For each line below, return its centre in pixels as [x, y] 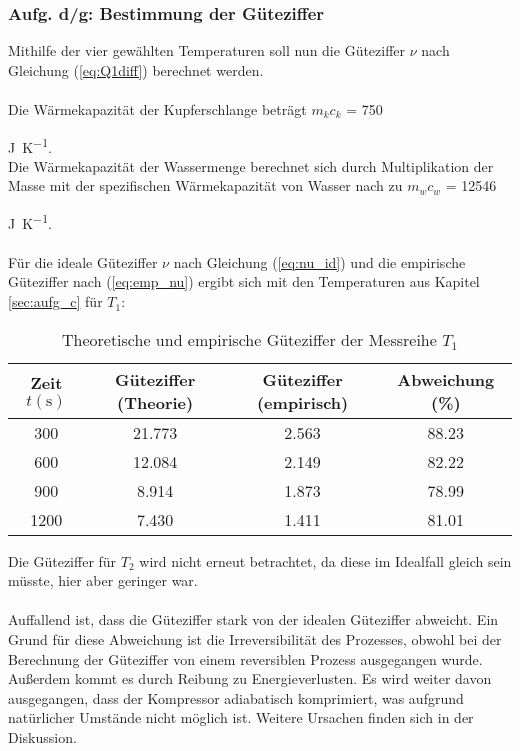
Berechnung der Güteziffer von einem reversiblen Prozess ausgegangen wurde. [245, 658]
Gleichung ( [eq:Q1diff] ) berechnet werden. [136, 69]
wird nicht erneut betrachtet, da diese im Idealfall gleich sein [325, 560]
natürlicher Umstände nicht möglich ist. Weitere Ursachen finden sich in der [241, 717]
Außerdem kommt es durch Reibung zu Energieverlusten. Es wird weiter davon [250, 678]
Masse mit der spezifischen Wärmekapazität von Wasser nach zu [205, 185]
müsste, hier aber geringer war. [103, 580]
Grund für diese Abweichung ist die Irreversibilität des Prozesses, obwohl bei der [255, 639]
